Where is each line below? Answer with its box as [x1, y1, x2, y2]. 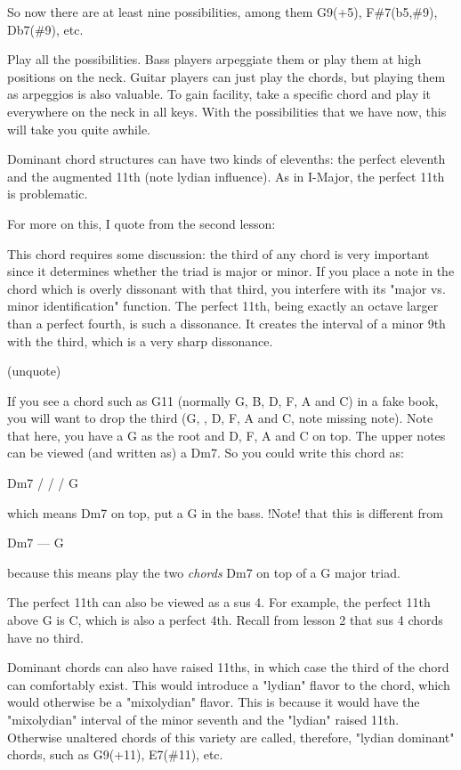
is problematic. [7, 184, 88, 203]
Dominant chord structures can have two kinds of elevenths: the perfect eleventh [7, 150, 446, 168]
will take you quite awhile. [7, 119, 150, 138]
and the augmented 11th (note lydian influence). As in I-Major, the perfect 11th [7, 166, 445, 185]
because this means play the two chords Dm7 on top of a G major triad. [7, 563, 400, 581]
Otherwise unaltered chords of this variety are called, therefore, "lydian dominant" [7, 727, 455, 746]
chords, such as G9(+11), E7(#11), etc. [7, 745, 223, 764]
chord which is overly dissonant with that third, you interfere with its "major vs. [7, 279, 446, 297]
